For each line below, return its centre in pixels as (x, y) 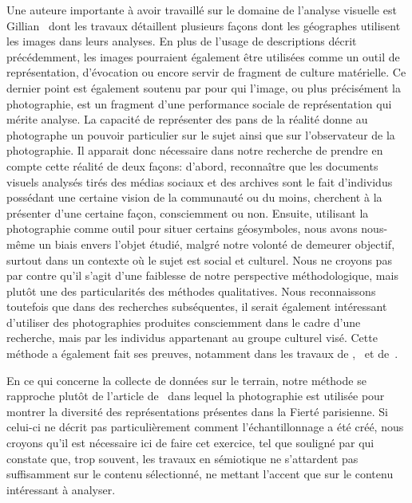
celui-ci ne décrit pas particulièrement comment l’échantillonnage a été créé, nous (205, 427)
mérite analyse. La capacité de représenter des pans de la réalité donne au (187, 119)
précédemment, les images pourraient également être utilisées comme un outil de (203, 56)
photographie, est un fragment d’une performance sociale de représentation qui (199, 103)
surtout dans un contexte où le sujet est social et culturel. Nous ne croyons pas (199, 259)
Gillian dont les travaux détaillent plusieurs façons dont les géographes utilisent (204, 25)
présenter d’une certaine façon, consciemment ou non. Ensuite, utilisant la (188, 212)
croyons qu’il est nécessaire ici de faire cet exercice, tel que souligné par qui (190, 443)
